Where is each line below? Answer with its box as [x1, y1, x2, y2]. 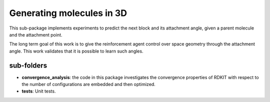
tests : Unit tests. [21, 88, 56, 94]
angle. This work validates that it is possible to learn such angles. [9, 48, 143, 54]
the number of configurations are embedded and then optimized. [21, 81, 156, 87]
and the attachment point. [9, 31, 62, 37]
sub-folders [9, 61, 47, 69]
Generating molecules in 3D [9, 7, 127, 18]
